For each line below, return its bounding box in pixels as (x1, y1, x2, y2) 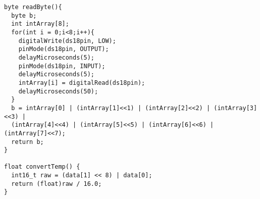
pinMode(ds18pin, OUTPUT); (18, 45, 109, 53)
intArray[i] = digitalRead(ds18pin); (18, 79, 145, 86)
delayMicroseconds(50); (18, 87, 98, 95)
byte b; (11, 12, 37, 19)
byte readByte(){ (4, 4, 62, 11)
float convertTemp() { (4, 163, 80, 171)
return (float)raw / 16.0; (11, 180, 102, 187)
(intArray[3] (214, 104, 257, 112)
